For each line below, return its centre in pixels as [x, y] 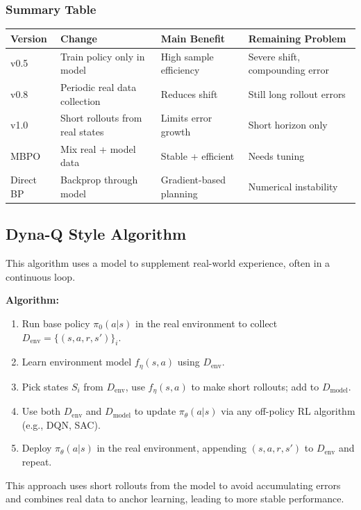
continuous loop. [41, 276]
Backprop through [99, 180]
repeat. [37, 462]
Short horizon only [288, 125]
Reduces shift [189, 93]
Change [79, 38]
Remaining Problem [297, 38]
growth [176, 132]
